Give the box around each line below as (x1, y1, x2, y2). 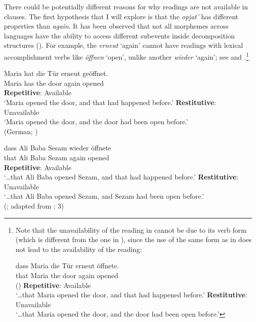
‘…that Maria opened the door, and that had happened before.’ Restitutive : (15, 289, 248, 300)
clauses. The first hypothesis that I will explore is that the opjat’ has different (4, 11, 238, 21)
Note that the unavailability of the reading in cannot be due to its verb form (15, 224, 247, 235)
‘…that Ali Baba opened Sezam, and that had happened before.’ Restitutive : (4, 172, 239, 182)
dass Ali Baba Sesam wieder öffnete (4, 143, 111, 153)
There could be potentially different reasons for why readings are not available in (4, 1, 248, 11)
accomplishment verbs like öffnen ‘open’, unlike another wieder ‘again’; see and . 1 (4, 50, 249, 62)
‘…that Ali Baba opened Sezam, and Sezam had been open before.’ (4, 191, 204, 201)
